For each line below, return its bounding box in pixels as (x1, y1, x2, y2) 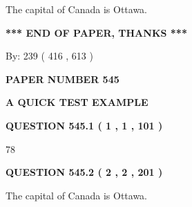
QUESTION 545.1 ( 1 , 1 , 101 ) (6, 118, 163, 132)
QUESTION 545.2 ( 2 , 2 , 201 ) (6, 165, 163, 179)
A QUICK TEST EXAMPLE (6, 95, 148, 109)
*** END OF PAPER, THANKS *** (6, 25, 187, 39)
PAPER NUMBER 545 (6, 71, 119, 86)
